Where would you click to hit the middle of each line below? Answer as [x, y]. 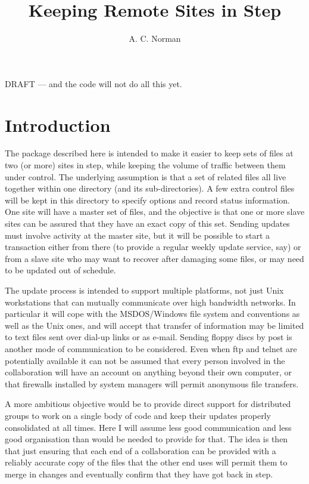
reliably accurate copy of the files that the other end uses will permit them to [146, 462]
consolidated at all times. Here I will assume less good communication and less [148, 427]
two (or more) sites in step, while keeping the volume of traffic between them [145, 165]
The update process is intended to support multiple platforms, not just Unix [144, 290]
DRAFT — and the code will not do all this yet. [93, 83]
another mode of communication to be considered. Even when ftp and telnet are [151, 348]
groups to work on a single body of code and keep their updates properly [138, 415]
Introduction [58, 124]
